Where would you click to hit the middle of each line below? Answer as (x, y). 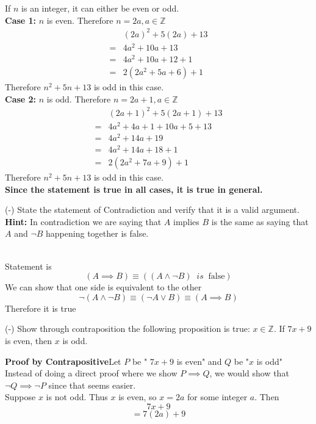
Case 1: (21, 20)
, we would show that (249, 373)
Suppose (20, 397)
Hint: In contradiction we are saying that (83, 221)
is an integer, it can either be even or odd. (100, 8)
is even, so (138, 397)
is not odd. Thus (77, 397)
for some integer (217, 397)
